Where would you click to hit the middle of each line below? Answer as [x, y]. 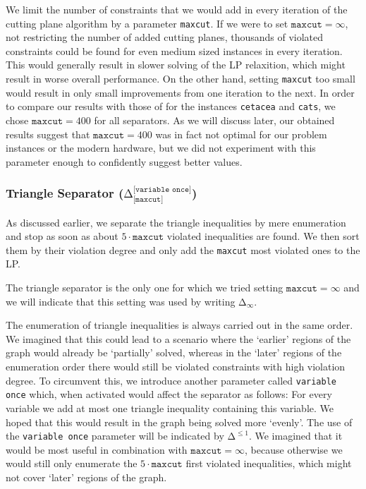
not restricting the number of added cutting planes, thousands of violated [165, 37]
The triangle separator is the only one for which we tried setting [145, 288]
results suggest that [48, 134]
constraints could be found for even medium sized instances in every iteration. [174, 50]
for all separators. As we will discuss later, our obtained [214, 120]
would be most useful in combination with [97, 449]
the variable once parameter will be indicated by [115, 436]
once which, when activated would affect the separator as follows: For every [169, 394]
